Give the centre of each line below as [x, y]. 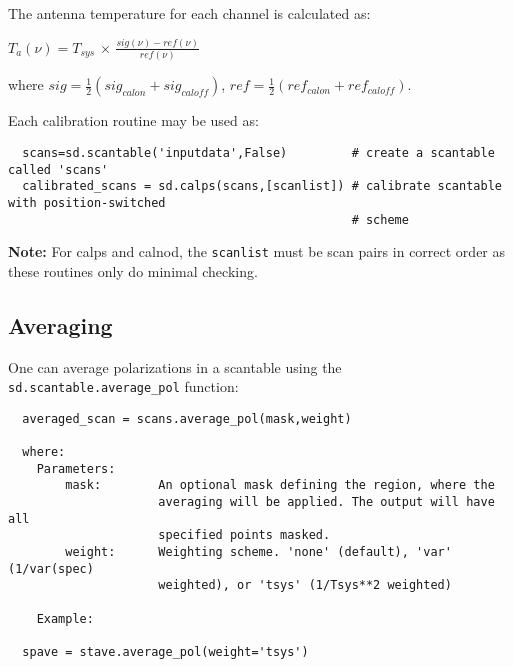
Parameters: [76, 468]
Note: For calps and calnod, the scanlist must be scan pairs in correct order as [257, 251]
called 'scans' [58, 169]
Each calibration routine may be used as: [133, 120]
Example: [65, 618]
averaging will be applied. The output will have [326, 502]
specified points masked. [244, 535]
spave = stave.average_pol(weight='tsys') [165, 652]
